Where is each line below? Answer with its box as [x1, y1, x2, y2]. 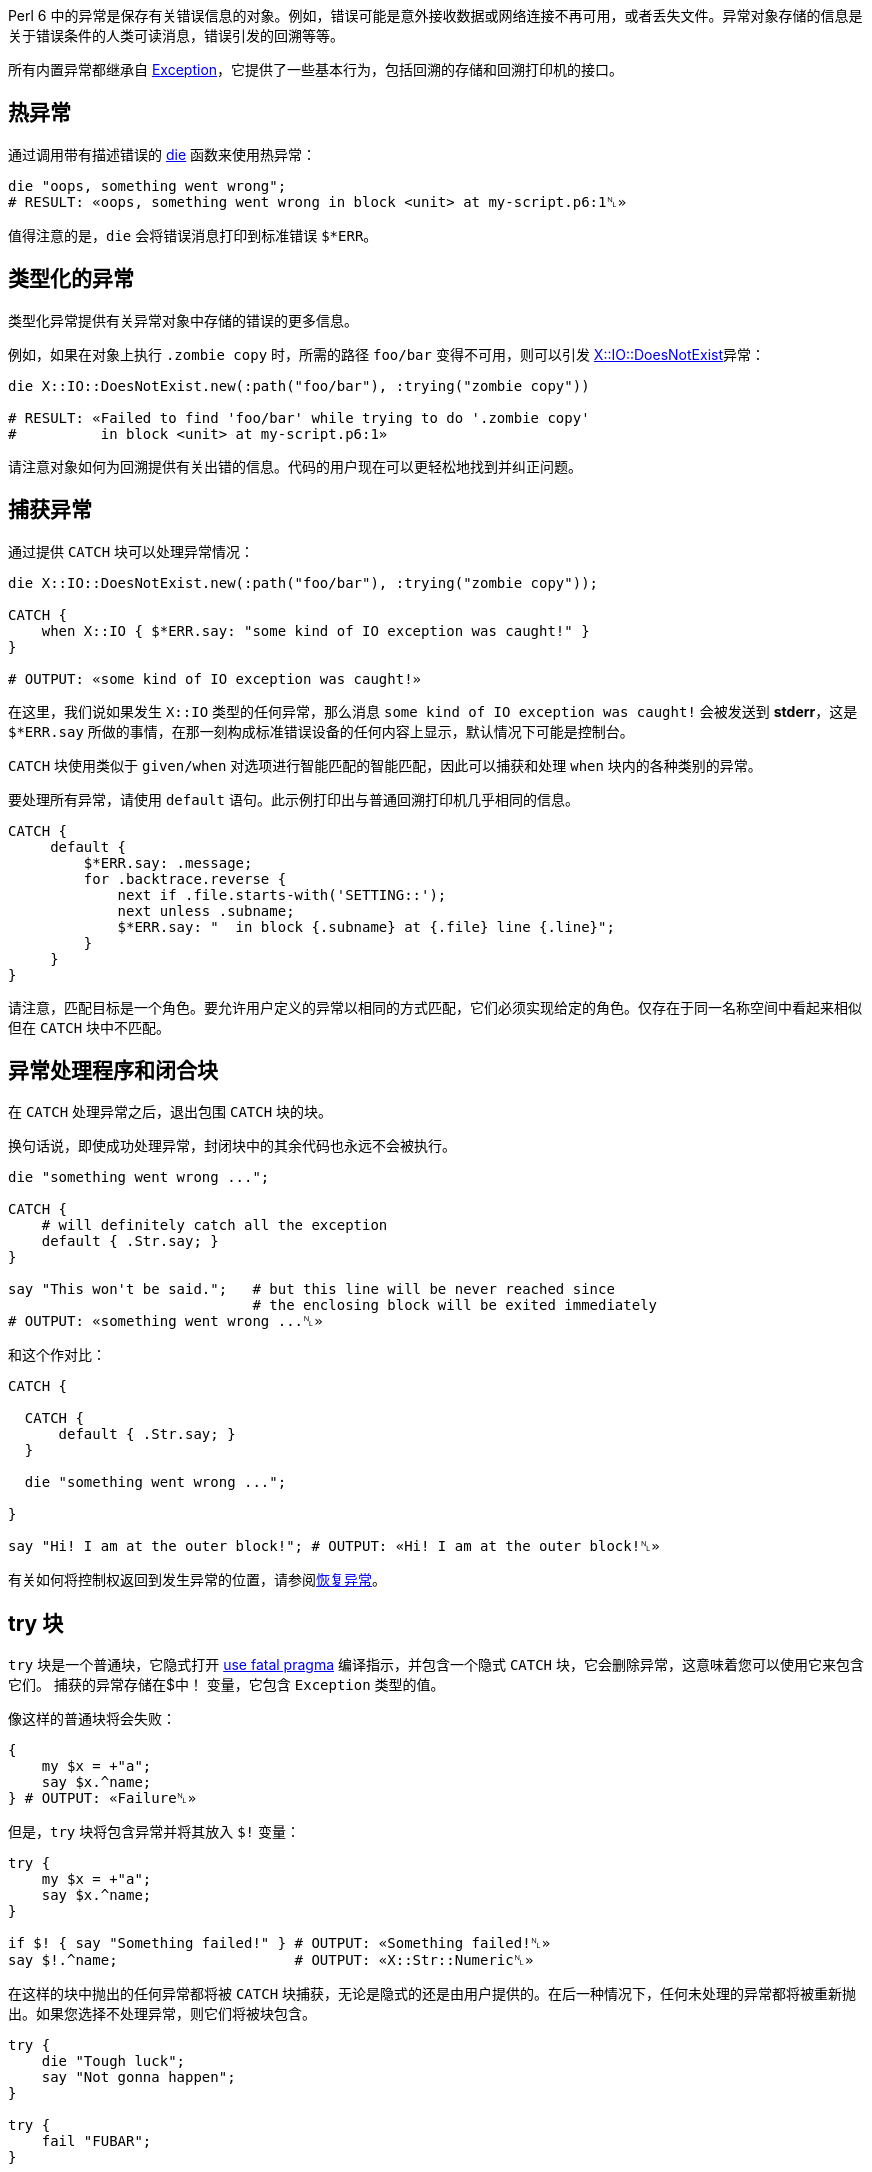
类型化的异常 [8, 266, 134, 292]
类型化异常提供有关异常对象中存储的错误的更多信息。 [8, 311, 358, 329]
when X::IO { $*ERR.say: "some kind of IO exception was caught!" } [41, 622, 590, 639]
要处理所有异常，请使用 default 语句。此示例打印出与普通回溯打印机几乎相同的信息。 [8, 790, 579, 808]
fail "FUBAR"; [41, 2133, 152, 2150]
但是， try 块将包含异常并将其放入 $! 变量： [8, 1823, 300, 1841]
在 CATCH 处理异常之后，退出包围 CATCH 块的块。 [8, 1103, 333, 1121]
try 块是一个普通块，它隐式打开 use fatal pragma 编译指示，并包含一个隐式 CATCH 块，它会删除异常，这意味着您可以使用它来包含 [8, 1656, 864, 1674]
